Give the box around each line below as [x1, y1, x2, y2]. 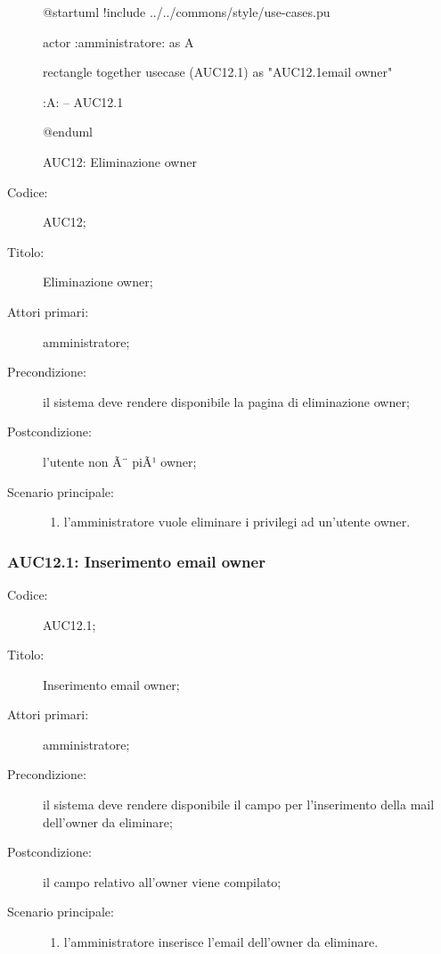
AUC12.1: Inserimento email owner [7, 550, 265, 572]
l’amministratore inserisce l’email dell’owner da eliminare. [63, 933, 379, 951]
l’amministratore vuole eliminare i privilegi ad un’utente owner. [63, 512, 411, 531]
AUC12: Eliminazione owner [43, 152, 197, 170]
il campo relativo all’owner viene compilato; [43, 872, 282, 891]
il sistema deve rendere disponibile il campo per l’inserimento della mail [43, 795, 435, 814]
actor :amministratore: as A [43, 32, 194, 51]
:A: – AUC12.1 [43, 92, 124, 111]
